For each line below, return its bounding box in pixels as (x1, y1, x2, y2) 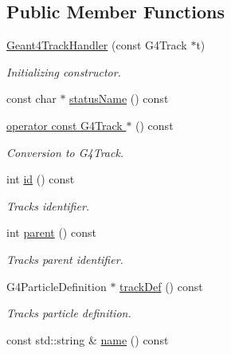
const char (6, 90, 57, 107)
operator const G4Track (6, 116, 123, 133)
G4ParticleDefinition (6, 277, 107, 294)
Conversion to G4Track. (6, 144, 124, 160)
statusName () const (69, 90, 169, 107)
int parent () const (6, 224, 96, 241)
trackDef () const (119, 277, 203, 294)
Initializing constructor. (6, 63, 121, 80)
